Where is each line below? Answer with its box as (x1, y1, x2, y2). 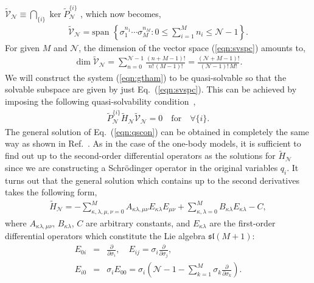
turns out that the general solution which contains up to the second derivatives (5, 173, 299, 186)
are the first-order (209, 216, 276, 229)
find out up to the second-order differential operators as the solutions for (5, 149, 276, 162)
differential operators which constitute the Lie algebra (5, 229, 206, 242)
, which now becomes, (80, 7, 161, 19)
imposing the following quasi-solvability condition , (5, 94, 196, 107)
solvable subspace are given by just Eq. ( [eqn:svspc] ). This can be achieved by (5, 83, 297, 96)
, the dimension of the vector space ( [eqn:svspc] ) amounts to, (78, 41, 305, 54)
